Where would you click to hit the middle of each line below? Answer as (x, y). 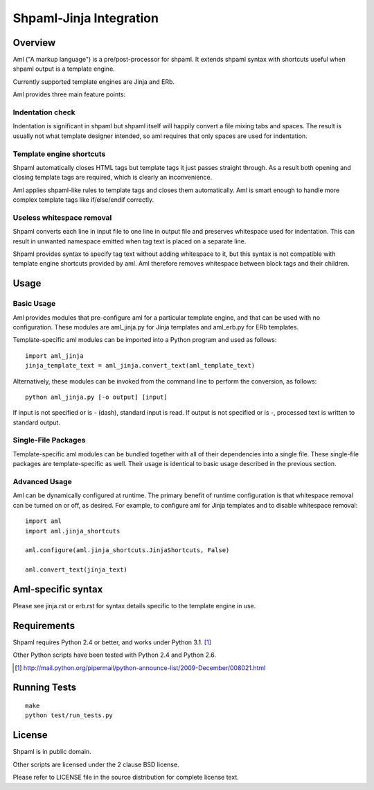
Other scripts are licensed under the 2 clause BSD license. (96, 764)
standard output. (36, 422)
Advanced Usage (42, 481)
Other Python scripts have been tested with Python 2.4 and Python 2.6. (115, 655)
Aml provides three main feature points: (69, 94)
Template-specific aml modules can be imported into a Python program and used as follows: (145, 340)
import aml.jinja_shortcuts (73, 531)
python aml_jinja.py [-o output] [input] (96, 397)
